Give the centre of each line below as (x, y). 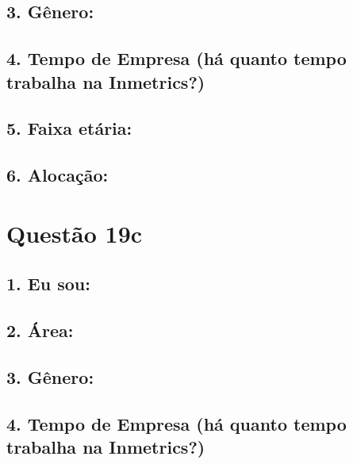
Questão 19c (75, 233)
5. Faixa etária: (69, 128)
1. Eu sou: (48, 284)
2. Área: (40, 330)
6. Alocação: (58, 175)
